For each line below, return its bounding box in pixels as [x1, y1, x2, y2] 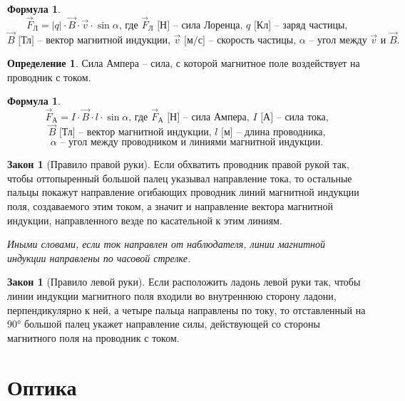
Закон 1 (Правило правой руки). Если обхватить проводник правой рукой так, [7, 157, 349, 172]
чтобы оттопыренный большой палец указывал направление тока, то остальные [7, 170, 352, 185]
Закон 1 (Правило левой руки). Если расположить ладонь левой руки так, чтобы [7, 274, 361, 289]
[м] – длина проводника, [221, 127, 326, 138]
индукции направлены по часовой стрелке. [7, 250, 191, 265]
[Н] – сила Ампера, [167, 113, 250, 123]
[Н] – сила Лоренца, [157, 20, 243, 31]
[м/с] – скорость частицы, [184, 36, 297, 46]
